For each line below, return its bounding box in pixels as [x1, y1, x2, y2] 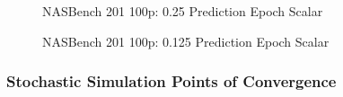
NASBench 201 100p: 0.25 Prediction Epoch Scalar [42, 2, 323, 20]
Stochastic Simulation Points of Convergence [6, 70, 337, 93]
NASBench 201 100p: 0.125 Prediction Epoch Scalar [42, 31, 330, 50]
